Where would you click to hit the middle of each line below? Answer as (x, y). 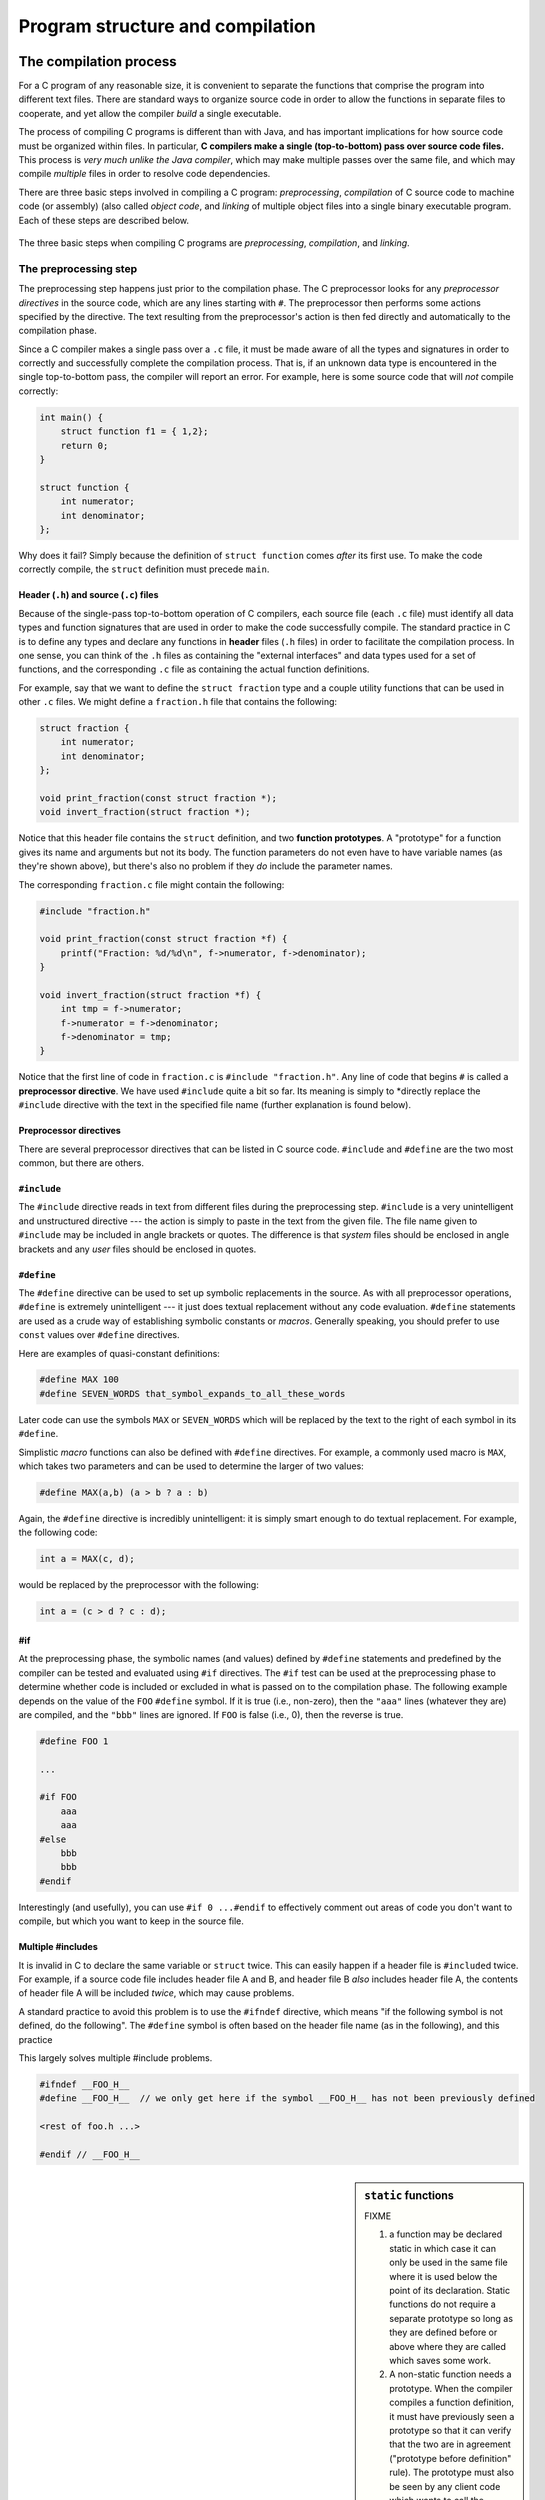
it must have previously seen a (452, 2416)
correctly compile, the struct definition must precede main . (144, 569)
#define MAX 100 (79, 1379)
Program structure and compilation (167, 26)
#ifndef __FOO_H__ (84, 2084)
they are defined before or (443, 2332)
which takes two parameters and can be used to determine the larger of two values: (191, 1466)
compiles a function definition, (452, 2402)
